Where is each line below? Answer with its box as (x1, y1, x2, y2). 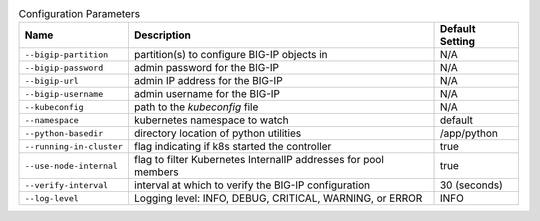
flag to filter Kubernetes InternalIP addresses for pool (133, 153, 385, 167)
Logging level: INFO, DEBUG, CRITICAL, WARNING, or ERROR (133, 191, 423, 205)
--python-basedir (24, 128, 104, 139)
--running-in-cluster (24, 141, 124, 152)
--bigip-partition (24, 49, 109, 60)
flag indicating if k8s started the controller (133, 140, 332, 154)
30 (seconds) (439, 178, 504, 192)
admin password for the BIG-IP (133, 61, 280, 75)
